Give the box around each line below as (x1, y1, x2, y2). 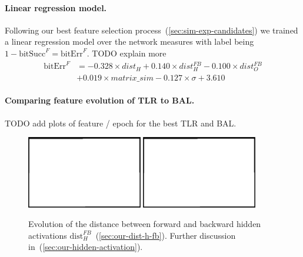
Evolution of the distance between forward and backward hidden (28, 218, 261, 230)
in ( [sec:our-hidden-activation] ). (28, 241, 143, 253)
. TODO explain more (86, 46, 167, 59)
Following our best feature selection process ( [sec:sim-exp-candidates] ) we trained (5, 24, 298, 36)
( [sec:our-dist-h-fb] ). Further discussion (95, 229, 236, 241)
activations (28, 229, 67, 241)
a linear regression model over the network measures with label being (5, 35, 254, 48)
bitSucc (19, 49, 46, 58)
